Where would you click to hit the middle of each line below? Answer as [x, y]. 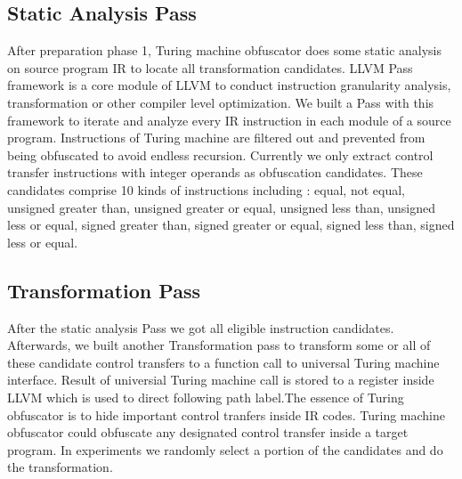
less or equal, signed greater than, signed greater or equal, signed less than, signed [231, 225]
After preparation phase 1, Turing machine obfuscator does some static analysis [225, 50]
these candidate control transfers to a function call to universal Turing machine [223, 362]
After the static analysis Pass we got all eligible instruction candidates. [201, 327]
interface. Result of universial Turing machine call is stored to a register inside [221, 380]
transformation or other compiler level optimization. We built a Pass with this [221, 102]
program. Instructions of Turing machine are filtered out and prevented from [216, 138]
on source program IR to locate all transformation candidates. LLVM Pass [210, 67]
